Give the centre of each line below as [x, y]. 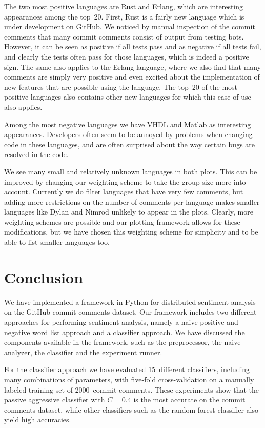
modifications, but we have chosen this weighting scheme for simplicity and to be [131, 232]
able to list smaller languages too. [57, 242]
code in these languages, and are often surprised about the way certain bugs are [130, 144]
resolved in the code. [36, 154]
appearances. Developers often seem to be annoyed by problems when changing [128, 134]
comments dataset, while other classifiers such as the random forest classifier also [131, 409]
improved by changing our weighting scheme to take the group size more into [125, 181]
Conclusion [44, 277]
